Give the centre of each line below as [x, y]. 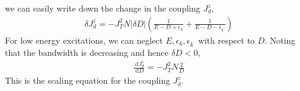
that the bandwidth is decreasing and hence [87, 52]
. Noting [280, 40]
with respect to [226, 40]
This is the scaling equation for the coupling [88, 80]
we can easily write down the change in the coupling [103, 8]
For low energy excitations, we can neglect [84, 40]
